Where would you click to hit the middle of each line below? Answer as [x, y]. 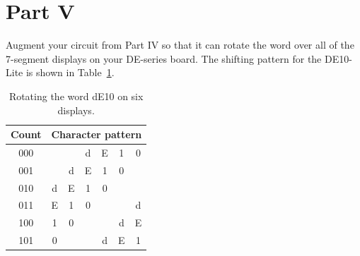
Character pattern [97, 134]
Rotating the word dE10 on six [76, 96]
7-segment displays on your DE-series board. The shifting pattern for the [164, 58]
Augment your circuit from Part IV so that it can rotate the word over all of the [180, 45]
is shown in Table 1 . [70, 72]
